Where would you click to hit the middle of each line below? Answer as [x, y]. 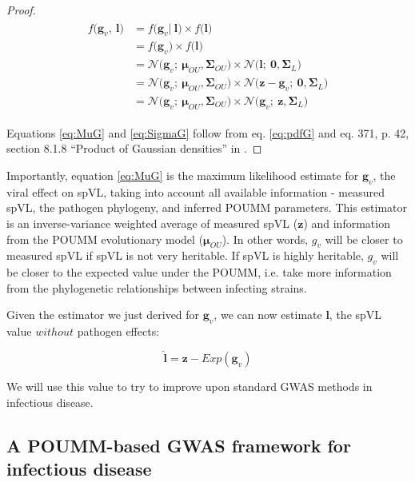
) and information [347, 223]
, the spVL [355, 315]
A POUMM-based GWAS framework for [179, 445]
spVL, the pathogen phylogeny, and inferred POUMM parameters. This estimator [207, 207]
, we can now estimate [268, 315]
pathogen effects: [118, 331]
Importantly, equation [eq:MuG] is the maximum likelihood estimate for [183, 175]
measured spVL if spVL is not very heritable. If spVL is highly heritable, [185, 255]
